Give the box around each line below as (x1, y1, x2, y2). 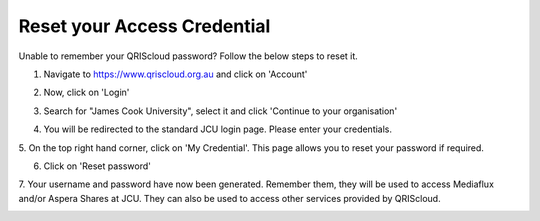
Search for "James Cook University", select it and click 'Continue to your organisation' (43, 105, 398, 117)
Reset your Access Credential (18, 15, 271, 37)
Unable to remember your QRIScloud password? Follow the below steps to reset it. (18, 50, 359, 62)
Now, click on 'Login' (43, 86, 130, 99)
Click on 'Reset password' (43, 160, 152, 172)
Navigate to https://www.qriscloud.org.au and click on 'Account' (43, 68, 308, 80)
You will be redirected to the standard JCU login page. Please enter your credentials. (43, 123, 393, 135)
